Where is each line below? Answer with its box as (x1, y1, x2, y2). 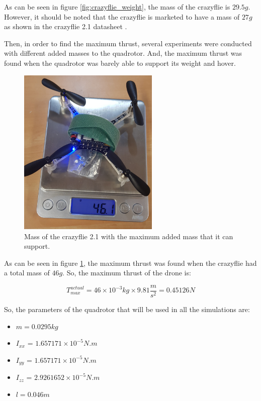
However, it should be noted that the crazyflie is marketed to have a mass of (4, 11, 240, 22)
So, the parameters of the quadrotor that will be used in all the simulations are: (4, 304, 250, 315)
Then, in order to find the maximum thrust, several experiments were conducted (4, 38, 252, 48)
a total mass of (4, 267, 50, 278)
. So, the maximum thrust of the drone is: (62, 267, 191, 278)
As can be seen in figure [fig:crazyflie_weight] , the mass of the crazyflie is (4, 2, 230, 12)
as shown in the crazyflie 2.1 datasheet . (4, 21, 127, 32)
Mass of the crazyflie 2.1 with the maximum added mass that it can (24, 231, 233, 241)
